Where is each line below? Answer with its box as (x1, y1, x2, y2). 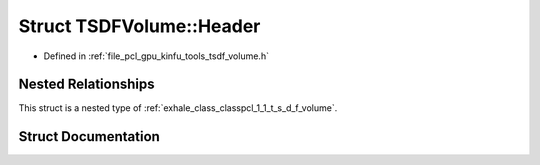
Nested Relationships (18, 76, 155, 93)
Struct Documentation (18, 128, 160, 145)
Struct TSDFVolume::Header (18, 15, 261, 37)
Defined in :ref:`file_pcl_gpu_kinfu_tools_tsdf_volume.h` (43, 50, 270, 62)
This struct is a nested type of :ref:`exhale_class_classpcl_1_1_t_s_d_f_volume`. (18, 102, 338, 114)
